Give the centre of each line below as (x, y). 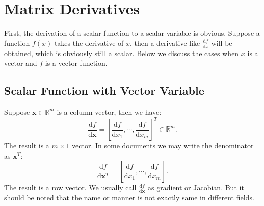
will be (222, 43)
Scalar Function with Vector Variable (104, 91)
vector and (21, 63)
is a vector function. (76, 63)
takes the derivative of (89, 43)
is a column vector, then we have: (109, 111)
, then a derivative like (165, 43)
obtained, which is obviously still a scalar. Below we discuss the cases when (122, 53)
